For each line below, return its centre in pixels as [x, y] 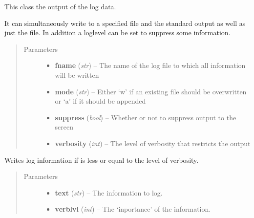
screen [64, 127]
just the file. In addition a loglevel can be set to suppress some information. [117, 33]
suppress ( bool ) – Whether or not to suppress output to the [146, 117]
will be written [77, 75]
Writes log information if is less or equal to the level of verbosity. [102, 160]
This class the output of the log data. [60, 6]
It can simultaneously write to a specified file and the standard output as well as [125, 23]
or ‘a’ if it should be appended [100, 101]
